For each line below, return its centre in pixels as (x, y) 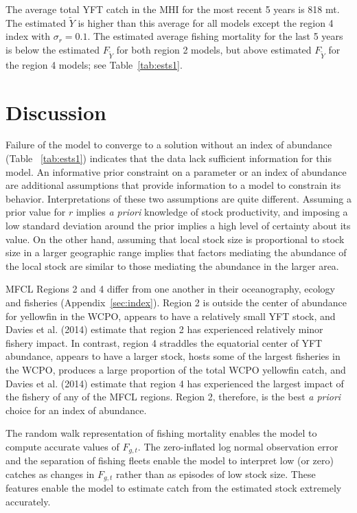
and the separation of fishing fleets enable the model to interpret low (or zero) (170, 460)
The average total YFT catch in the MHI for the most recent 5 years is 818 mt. (173, 9)
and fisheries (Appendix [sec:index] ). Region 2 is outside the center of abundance (176, 302)
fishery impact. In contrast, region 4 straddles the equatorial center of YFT (164, 342)
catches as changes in (50, 474)
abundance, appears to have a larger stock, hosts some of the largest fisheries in (173, 356)
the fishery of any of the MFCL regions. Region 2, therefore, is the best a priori (173, 397)
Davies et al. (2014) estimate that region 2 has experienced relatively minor (164, 329)
